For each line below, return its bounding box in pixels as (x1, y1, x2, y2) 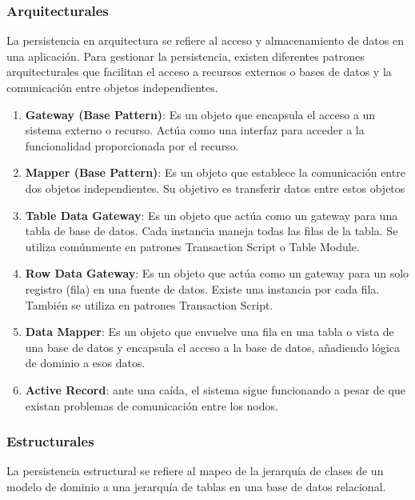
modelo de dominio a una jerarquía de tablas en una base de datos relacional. (6, 478, 386, 494)
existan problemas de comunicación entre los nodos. (25, 397, 278, 414)
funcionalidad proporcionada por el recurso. (25, 137, 239, 154)
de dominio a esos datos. (25, 354, 146, 371)
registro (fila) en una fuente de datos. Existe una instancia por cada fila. (25, 280, 380, 297)
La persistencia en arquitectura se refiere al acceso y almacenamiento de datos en (6, 32, 404, 49)
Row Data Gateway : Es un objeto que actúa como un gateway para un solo (25, 265, 409, 282)
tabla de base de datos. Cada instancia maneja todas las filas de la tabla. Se (25, 222, 398, 239)
